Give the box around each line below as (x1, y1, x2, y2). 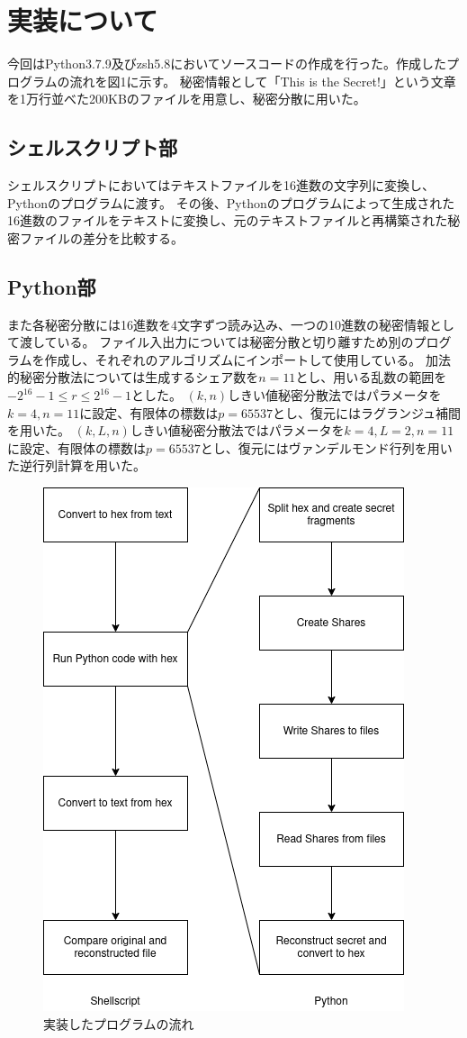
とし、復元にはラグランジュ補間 (272, 403, 461, 422)
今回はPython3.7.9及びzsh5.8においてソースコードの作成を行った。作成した (7, 54, 447, 73)
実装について (7, 2, 158, 39)
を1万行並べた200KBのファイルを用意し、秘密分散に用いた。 (7, 89, 366, 108)
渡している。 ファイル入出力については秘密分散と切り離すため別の (19, 332, 414, 351)
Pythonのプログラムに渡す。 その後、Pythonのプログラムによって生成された (7, 193, 455, 212)
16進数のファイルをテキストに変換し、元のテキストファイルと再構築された (7, 211, 448, 230)
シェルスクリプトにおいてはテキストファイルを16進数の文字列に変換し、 (7, 176, 435, 195)
